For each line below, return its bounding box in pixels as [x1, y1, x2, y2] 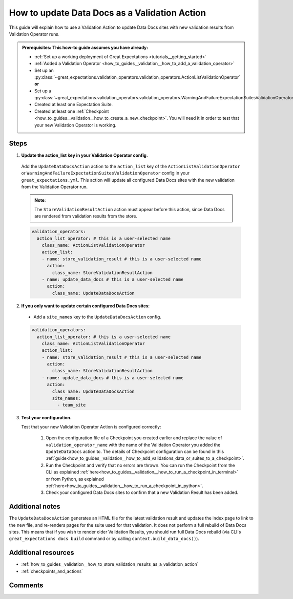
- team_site [57, 402, 86, 408]
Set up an [34, 67, 54, 73]
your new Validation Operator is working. [34, 122, 117, 128]
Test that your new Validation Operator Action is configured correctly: [21, 424, 161, 429]
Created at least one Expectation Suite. [34, 102, 113, 107]
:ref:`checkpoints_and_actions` [21, 568, 83, 574]
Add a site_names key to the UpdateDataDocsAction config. [33, 314, 161, 320]
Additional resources [9, 549, 74, 557]
